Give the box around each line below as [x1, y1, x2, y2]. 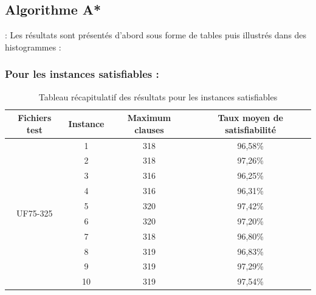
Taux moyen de [218, 111, 283, 124]
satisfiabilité [225, 123, 276, 136]
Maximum [127, 111, 171, 124]
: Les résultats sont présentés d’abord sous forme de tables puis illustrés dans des [5, 29, 307, 41]
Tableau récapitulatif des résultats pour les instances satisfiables [38, 90, 278, 103]
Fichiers [18, 111, 52, 124]
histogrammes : [5, 40, 61, 53]
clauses [134, 123, 164, 136]
